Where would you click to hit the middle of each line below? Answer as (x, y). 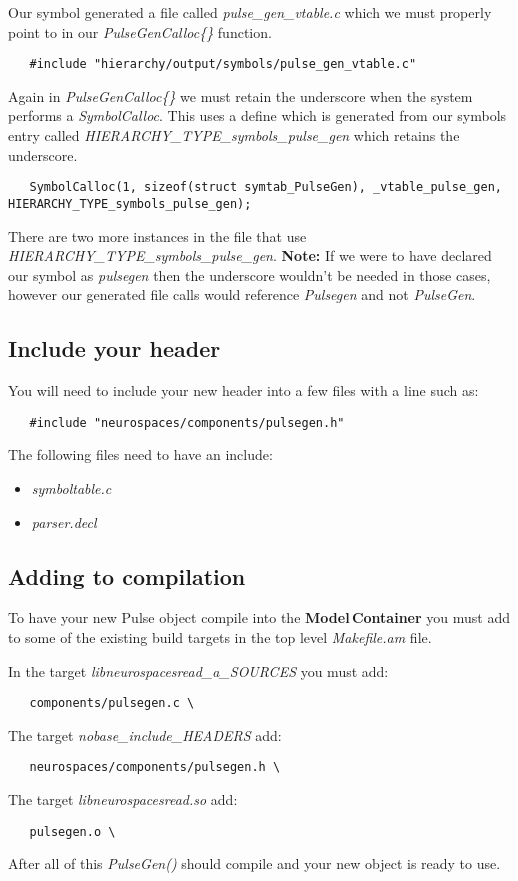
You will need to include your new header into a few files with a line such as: (243, 390)
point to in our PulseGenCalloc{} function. (140, 31)
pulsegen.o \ (72, 831)
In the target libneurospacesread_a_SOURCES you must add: (198, 670)
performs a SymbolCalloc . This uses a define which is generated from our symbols (257, 115)
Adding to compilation (127, 575)
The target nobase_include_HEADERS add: (145, 734)
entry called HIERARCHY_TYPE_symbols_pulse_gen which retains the (234, 135)
